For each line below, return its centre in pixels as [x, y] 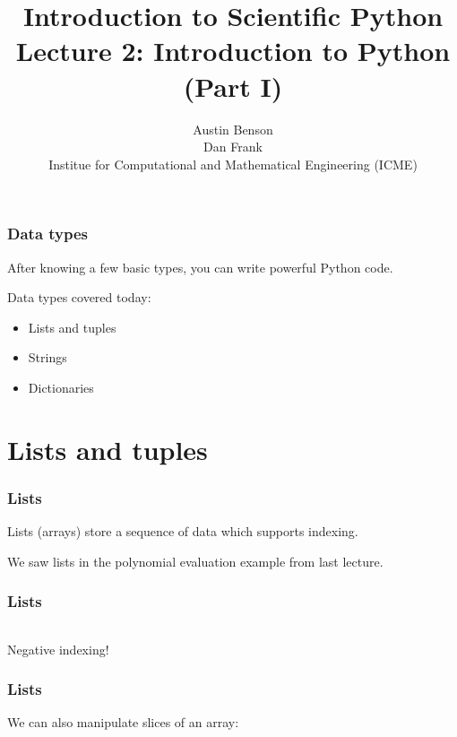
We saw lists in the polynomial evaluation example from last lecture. [195, 561]
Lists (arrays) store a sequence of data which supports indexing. [183, 531]
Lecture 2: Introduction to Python [233, 51]
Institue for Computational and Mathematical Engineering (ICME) [233, 164]
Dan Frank [233, 147]
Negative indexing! [58, 649]
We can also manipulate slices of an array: [123, 722]
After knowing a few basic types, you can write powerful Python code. [200, 267]
